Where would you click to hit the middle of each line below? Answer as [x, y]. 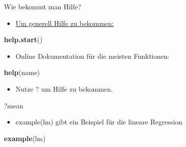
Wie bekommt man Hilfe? [43, 6]
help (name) [22, 72]
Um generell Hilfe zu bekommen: [65, 23]
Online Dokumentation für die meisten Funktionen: [93, 56]
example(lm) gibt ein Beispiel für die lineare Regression [99, 122]
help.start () [23, 39]
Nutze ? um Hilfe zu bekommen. [64, 88]
